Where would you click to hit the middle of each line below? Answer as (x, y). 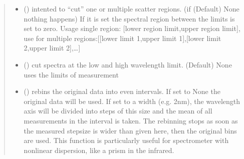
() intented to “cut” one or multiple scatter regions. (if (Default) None (132, 8)
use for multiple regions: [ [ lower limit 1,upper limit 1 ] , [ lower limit (123, 38)
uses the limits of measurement (71, 74)
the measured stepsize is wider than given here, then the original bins (130, 130)
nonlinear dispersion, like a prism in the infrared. (99, 150)
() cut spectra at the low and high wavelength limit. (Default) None (128, 64)
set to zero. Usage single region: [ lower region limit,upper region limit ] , (132, 28)
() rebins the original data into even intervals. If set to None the (122, 91)
